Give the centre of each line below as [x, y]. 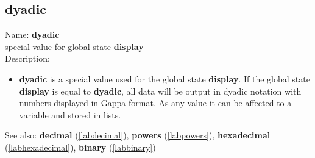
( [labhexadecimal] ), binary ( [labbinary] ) [80, 147]
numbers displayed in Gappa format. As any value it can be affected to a [155, 103]
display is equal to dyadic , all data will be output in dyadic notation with [160, 91]
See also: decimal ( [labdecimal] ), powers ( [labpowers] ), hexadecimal [138, 135]
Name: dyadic [32, 34]
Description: [27, 58]
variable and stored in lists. [70, 114]
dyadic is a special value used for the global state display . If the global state [165, 78]
